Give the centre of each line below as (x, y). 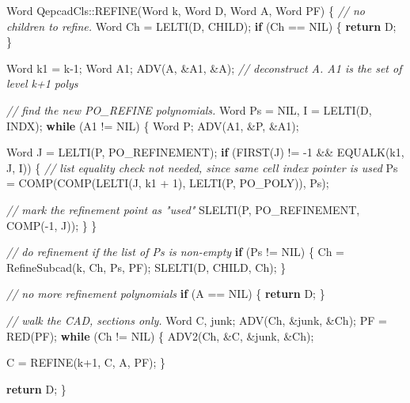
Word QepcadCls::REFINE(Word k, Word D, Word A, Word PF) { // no (186, 10)
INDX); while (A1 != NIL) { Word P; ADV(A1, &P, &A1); (153, 125)
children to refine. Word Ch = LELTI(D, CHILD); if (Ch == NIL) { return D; (201, 26)
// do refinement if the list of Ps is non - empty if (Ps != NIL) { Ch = (175, 252)
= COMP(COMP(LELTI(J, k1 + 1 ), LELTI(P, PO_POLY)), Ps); (168, 183)
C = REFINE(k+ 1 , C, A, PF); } (86, 362)
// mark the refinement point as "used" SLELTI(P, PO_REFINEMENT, (183, 209)
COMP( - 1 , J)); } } (52, 225)
